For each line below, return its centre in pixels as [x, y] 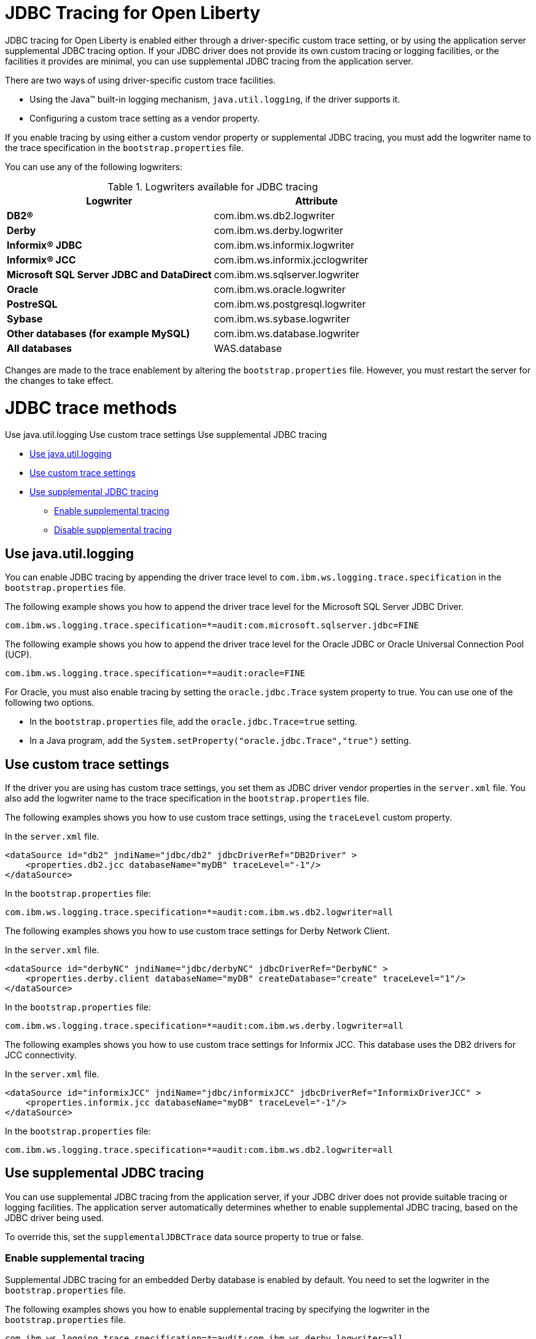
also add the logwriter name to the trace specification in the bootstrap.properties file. [187, 798]
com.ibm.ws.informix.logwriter [284, 245]
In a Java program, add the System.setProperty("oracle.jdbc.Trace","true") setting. [220, 741]
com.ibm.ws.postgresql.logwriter [290, 304]
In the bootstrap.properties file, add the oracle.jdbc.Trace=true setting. [193, 722]
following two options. [50, 703]
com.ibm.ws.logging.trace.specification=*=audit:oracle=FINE [155, 673]
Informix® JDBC [45, 245]
